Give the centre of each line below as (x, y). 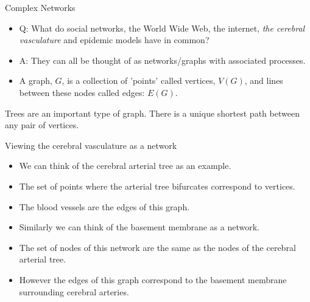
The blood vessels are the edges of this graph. (104, 206)
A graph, (36, 81)
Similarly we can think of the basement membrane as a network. (139, 227)
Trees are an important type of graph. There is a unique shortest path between (152, 113)
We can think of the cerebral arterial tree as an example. (125, 166)
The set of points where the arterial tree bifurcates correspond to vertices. (157, 186)
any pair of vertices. (42, 125)
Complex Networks (40, 7)
